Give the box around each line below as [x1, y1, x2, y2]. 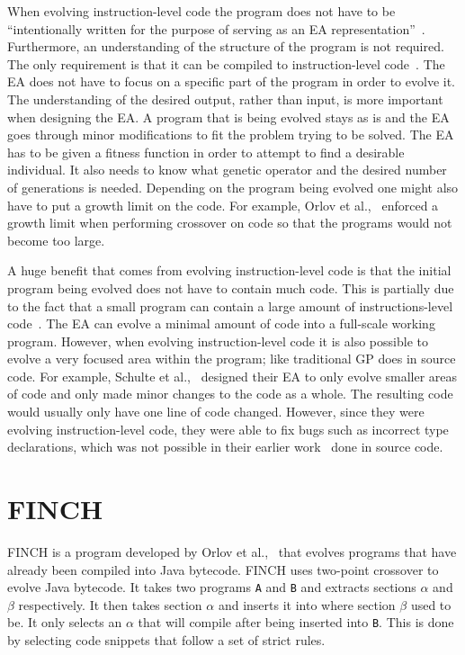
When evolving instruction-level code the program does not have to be [7, 2, 396, 20]
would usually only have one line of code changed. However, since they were [7, 402, 425, 421]
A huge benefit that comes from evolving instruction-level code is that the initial [7, 261, 452, 280]
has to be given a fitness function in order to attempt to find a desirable [7, 142, 405, 161]
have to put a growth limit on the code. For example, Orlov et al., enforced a [7, 195, 439, 214]
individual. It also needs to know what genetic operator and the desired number [7, 160, 447, 179]
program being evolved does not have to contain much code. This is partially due [7, 278, 454, 297]
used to [410, 595, 452, 614]
